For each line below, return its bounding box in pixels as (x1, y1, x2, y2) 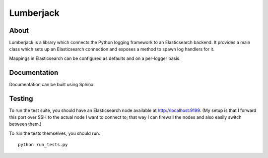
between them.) (9, 121, 42, 127)
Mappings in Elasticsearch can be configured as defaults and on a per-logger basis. (9, 55, 181, 61)
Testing (9, 94, 33, 103)
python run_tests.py (18, 142, 68, 148)
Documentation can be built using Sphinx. (9, 81, 95, 87)
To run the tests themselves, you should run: (9, 130, 100, 136)
